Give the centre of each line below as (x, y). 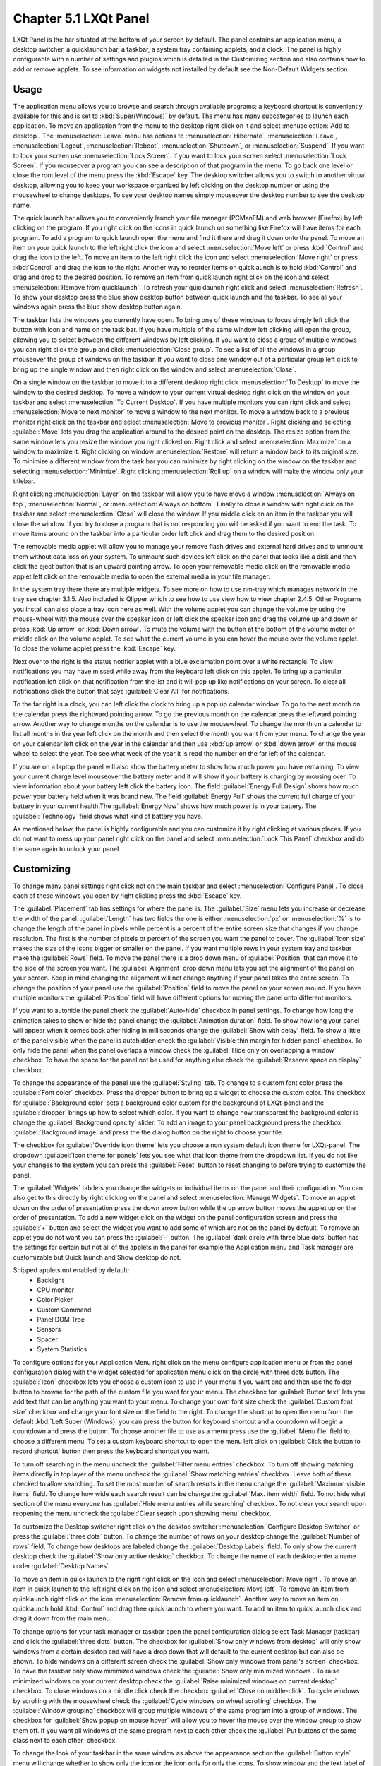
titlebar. (24, 481)
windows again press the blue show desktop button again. (98, 307)
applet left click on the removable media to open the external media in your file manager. (142, 576)
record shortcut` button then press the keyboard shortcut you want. (111, 1451)
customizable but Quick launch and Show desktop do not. (97, 1257)
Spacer (47, 1339)
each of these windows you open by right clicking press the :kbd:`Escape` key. (127, 896)
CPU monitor (55, 1290)
